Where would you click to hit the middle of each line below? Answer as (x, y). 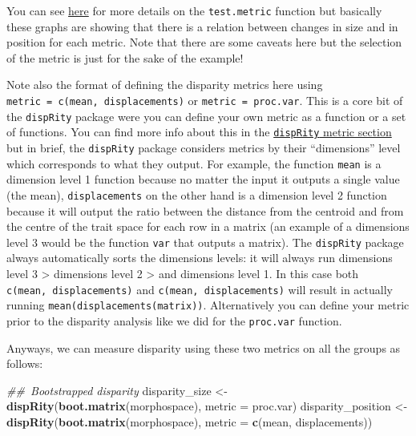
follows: (25, 363)
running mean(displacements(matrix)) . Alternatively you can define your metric (208, 305)
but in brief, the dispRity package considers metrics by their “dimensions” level (204, 147)
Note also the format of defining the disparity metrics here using (165, 85)
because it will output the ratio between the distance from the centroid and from (205, 210)
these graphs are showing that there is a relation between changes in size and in (202, 26)
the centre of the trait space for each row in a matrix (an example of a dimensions (208, 226)
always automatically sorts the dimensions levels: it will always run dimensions (200, 258)
